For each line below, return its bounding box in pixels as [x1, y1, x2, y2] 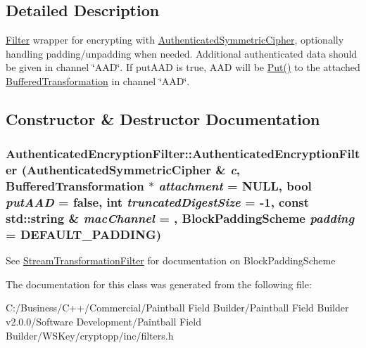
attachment [158, 177, 223, 195]
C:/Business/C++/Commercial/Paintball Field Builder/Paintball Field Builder [6, 300, 349, 315]
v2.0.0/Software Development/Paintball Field [6, 314, 201, 328]
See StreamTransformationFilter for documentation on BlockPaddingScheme [6, 253, 336, 268]
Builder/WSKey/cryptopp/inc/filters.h [6, 328, 174, 342]
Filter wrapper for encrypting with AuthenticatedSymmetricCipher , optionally [6, 32, 344, 47]
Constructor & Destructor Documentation [6, 108, 320, 129]
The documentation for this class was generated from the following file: [6, 276, 312, 291]
